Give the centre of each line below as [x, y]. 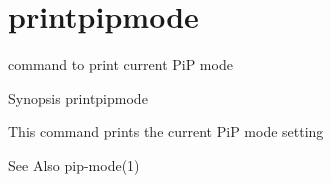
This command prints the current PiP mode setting [166, 131]
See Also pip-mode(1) [74, 164]
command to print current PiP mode [120, 64]
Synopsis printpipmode [78, 97]
